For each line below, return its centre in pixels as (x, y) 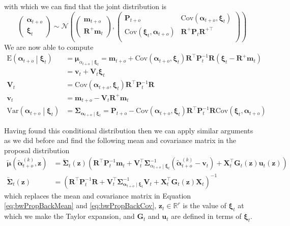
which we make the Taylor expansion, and (69, 216)
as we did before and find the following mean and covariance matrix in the (120, 140)
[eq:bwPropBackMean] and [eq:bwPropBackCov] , (80, 205)
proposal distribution (37, 150)
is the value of (205, 205)
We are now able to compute (49, 47)
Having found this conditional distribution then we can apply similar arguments (129, 130)
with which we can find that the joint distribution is (85, 6)
